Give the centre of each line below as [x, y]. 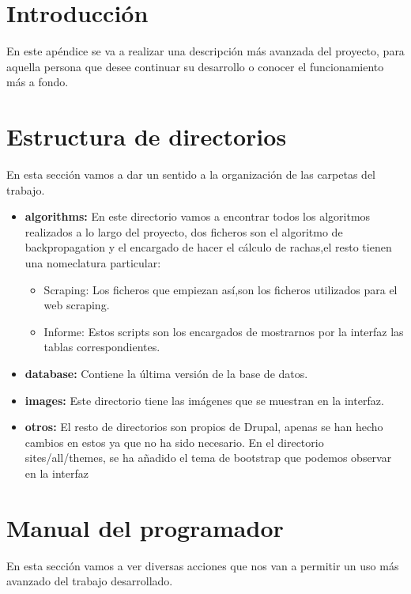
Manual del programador [145, 527]
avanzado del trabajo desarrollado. [90, 581]
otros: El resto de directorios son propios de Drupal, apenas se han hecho [204, 427]
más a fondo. [38, 82]
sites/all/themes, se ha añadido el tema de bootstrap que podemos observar [208, 458]
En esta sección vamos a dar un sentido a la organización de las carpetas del [191, 174]
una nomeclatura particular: [93, 263]
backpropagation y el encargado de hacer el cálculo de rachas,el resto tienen [208, 247]
